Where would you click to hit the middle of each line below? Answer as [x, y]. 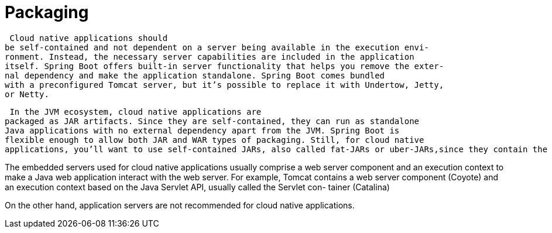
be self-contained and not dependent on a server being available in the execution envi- [217, 47]
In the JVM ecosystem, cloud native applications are [136, 112]
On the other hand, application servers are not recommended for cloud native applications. [180, 205]
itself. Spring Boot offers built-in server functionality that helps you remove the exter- [224, 66]
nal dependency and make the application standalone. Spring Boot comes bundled [195, 75]
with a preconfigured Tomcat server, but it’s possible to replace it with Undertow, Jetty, [224, 85]
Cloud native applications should [89, 38]
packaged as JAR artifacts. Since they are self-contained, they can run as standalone [212, 121]
